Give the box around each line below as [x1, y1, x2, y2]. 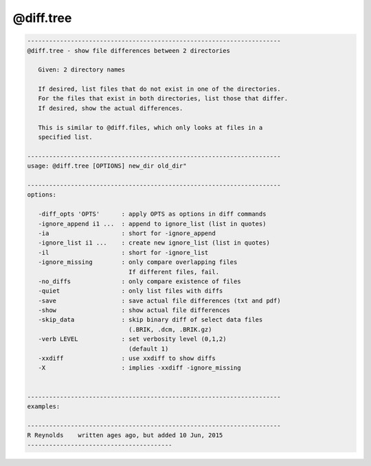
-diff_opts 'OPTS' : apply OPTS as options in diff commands [38, 210, 267, 218]
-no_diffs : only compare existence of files [38, 277, 241, 285]
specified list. [38, 133, 93, 141]
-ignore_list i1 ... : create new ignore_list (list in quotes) [38, 239, 271, 247]
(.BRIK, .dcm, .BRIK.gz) [128, 325, 212, 333]
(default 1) [128, 344, 169, 353]
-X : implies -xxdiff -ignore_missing [38, 364, 241, 372]
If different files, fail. [128, 268, 220, 276]
